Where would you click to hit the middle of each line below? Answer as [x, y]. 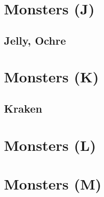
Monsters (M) [53, 183]
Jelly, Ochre [35, 40]
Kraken [23, 108]
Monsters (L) [50, 145]
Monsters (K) [52, 77]
